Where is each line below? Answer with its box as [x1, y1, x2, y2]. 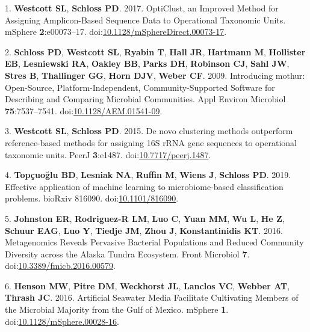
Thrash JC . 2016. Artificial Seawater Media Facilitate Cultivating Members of [5, 291, 299, 304]
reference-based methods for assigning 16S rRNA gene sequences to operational [5, 136, 297, 149]
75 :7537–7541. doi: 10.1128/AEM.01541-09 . [5, 104, 163, 117]
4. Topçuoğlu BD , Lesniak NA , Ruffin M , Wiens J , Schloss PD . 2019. [5, 168, 291, 181]
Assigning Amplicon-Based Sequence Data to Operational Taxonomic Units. [5, 13, 286, 26]
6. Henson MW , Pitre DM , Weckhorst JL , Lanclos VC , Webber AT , [5, 279, 290, 292]
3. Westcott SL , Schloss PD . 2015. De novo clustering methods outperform [5, 124, 293, 137]
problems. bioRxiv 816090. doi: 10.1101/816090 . [5, 192, 179, 204]
